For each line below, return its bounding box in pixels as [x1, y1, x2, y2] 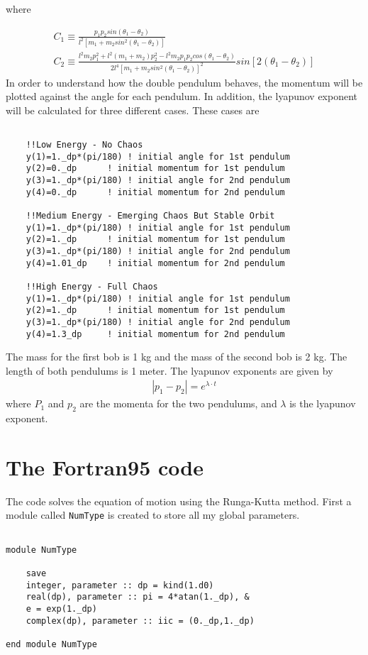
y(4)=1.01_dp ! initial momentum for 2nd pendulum [26, 258, 285, 268]
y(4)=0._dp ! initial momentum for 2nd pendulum [26, 187, 285, 197]
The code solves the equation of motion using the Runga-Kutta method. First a [6, 493, 352, 508]
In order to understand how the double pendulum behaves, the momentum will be [6, 75, 363, 89]
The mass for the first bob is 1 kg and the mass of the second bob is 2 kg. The [6, 349, 347, 364]
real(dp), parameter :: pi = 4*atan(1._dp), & [26, 592, 250, 602]
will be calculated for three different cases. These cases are [6, 102, 260, 117]
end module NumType [6, 639, 97, 650]
